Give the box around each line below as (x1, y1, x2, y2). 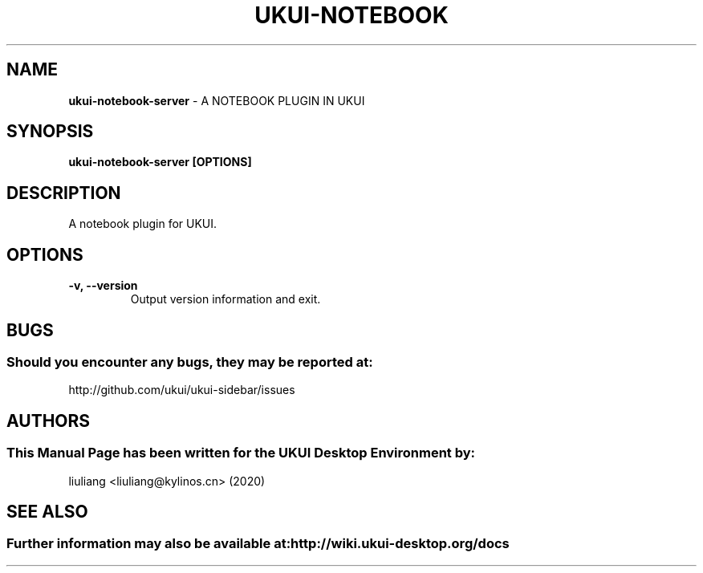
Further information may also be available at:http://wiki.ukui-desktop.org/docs (6, 535, 510, 552)
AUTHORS (6, 410, 91, 431)
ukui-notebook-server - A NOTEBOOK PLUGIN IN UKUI (68, 93, 365, 108)
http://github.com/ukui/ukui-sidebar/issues (68, 383, 295, 397)
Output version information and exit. (130, 292, 321, 307)
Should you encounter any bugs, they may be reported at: (6, 353, 373, 370)
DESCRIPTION (6, 182, 121, 203)
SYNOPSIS (6, 121, 94, 142)
